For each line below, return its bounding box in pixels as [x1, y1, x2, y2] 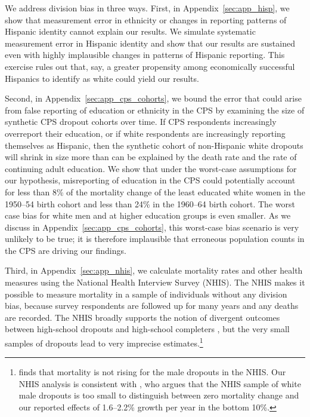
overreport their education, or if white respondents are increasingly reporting [5, 127, 286, 139]
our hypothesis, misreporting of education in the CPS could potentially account [5, 174, 296, 186]
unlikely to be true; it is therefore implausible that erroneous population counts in [5, 232, 305, 245]
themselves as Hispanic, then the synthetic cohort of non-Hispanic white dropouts [5, 139, 303, 151]
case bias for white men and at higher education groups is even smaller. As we [5, 209, 291, 222]
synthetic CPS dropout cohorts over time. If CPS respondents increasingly [5, 115, 277, 128]
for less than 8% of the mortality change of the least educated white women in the [5, 185, 305, 198]
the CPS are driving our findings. [5, 244, 126, 256]
